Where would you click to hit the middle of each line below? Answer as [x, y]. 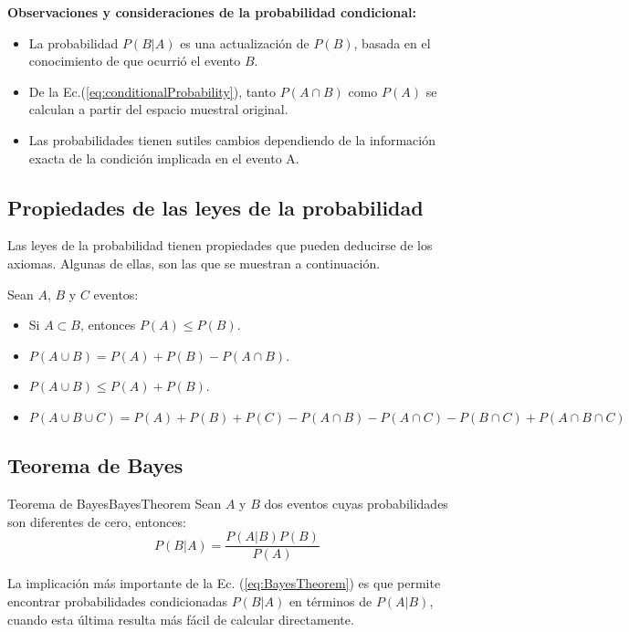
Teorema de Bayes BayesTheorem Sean [115, 504]
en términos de [330, 600]
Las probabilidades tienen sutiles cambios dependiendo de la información [232, 139]
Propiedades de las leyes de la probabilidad [215, 207]
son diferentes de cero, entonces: [97, 521]
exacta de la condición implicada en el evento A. [164, 158]
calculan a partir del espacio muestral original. [158, 109]
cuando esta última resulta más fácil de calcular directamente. [181, 619]
